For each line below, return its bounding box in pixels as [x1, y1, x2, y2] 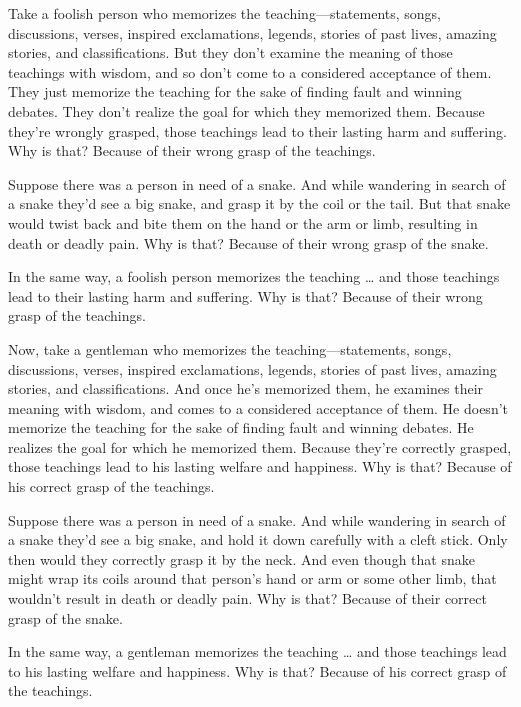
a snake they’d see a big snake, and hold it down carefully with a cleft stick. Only [8, 529, 508, 550]
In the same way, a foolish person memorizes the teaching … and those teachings [8, 266, 500, 287]
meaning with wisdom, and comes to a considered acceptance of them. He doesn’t [8, 397, 509, 418]
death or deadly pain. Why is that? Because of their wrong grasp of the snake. [8, 232, 489, 253]
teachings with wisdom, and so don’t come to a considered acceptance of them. [8, 61, 492, 82]
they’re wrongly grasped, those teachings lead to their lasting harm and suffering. [8, 120, 507, 141]
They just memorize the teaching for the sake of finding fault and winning [8, 81, 462, 102]
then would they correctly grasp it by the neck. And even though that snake [8, 548, 475, 569]
